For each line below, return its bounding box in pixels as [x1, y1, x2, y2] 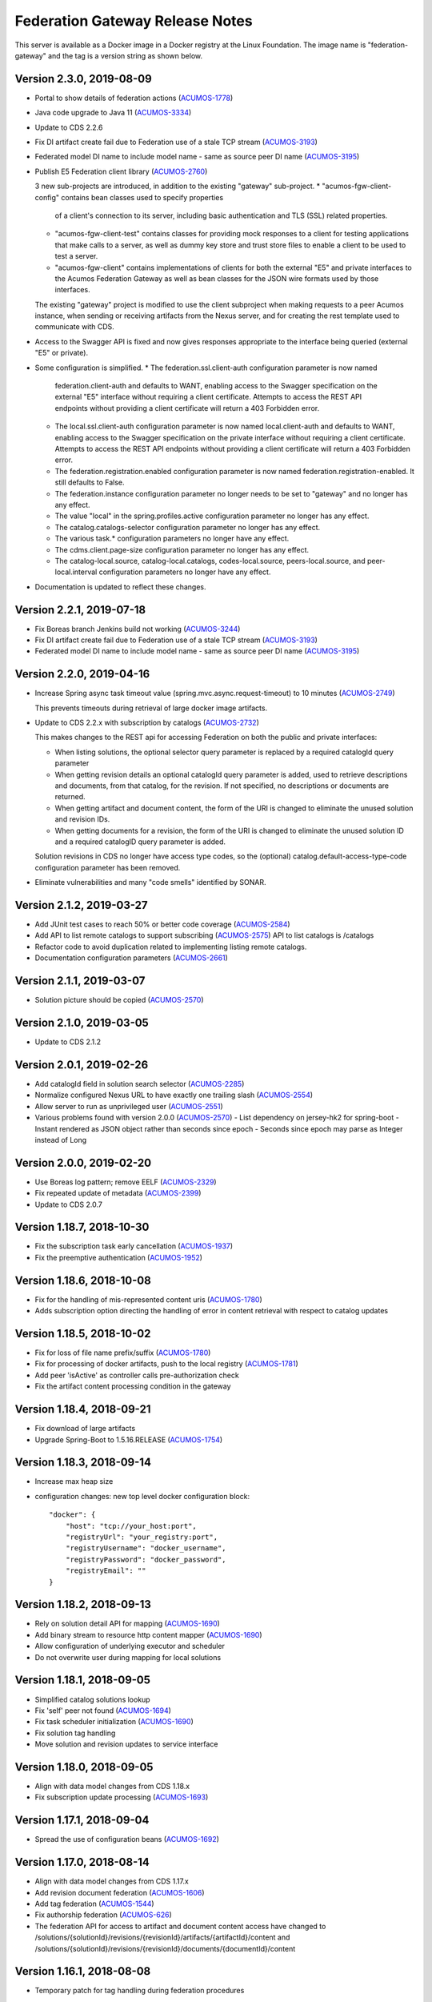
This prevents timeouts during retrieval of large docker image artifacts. [34, 703, 268, 713]
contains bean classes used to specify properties [61, 192, 224, 202]
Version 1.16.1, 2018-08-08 [14, 1964, 151, 1978]
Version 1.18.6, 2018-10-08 [14, 1273, 151, 1287]
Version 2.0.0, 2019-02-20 [14, 1156, 152, 1169]
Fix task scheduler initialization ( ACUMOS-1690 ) [34, 1717, 194, 1727]
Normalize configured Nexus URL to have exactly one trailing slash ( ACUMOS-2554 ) [34, 1090, 314, 1100]
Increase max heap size [34, 1477, 114, 1486]
